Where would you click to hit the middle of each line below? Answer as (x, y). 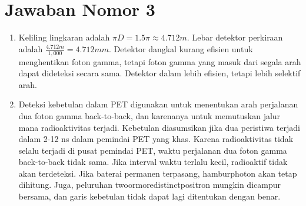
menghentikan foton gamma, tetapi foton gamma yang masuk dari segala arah (160, 61)
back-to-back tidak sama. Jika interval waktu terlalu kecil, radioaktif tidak (153, 162)
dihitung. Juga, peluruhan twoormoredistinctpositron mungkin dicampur (149, 185)
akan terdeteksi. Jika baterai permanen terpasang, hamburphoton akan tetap (158, 173)
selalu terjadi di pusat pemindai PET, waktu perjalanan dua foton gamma (153, 150)
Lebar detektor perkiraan (237, 37)
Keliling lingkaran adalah (64, 37)
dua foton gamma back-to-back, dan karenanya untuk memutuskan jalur (149, 115)
